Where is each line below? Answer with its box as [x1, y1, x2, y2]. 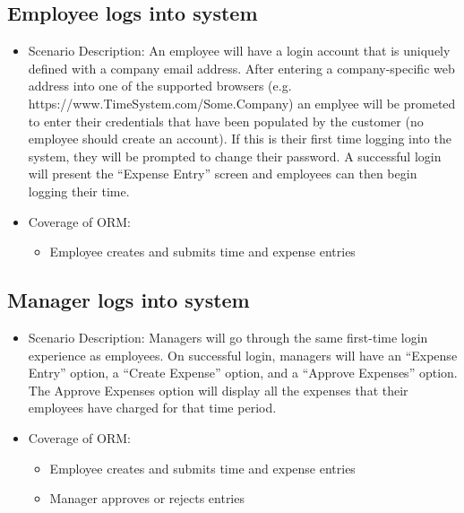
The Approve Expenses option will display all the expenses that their [28, 380, 408, 399]
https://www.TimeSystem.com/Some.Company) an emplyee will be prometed [28, 93, 456, 112]
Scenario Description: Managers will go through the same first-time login [28, 327, 428, 346]
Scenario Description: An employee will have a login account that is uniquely [28, 41, 451, 60]
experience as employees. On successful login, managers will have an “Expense [28, 345, 458, 364]
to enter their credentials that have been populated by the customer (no [28, 111, 424, 130]
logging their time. [28, 181, 130, 200]
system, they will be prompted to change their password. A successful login [28, 146, 442, 165]
